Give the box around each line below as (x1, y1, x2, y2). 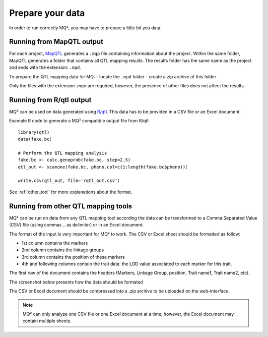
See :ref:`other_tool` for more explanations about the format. (9, 189, 133, 195)
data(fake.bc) (18, 136, 52, 142)
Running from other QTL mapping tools (9, 202, 133, 210)
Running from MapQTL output (9, 38, 104, 46)
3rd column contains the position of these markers (21, 254, 125, 260)
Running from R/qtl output (9, 96, 92, 104)
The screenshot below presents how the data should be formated (9, 279, 143, 285)
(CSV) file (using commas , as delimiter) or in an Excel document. (9, 222, 144, 228)
